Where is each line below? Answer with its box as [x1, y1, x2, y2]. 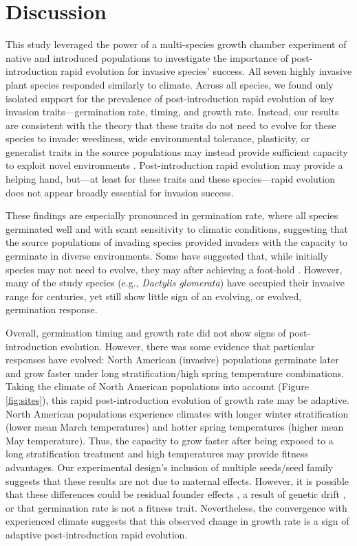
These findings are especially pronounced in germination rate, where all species [6, 208, 338, 223]
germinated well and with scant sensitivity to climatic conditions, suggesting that [6, 221, 348, 236]
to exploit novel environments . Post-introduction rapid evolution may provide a [6, 158, 343, 172]
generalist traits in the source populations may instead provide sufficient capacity [6, 144, 348, 159]
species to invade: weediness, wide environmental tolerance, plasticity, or [6, 131, 310, 146]
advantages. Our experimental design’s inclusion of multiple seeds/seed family [6, 459, 334, 474]
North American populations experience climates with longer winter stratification [6, 406, 349, 420]
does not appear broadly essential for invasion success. [6, 185, 234, 199]
